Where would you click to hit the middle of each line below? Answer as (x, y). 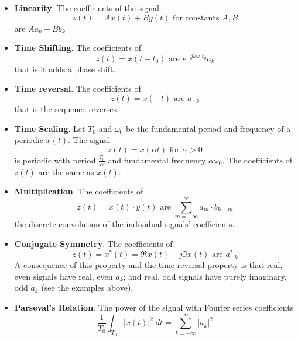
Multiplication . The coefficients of (79, 191)
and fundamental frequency (157, 160)
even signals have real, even (64, 276)
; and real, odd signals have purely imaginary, (205, 276)
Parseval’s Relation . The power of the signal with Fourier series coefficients (154, 307)
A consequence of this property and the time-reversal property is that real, (148, 265)
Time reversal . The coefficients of (78, 88)
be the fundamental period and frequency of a (208, 128)
